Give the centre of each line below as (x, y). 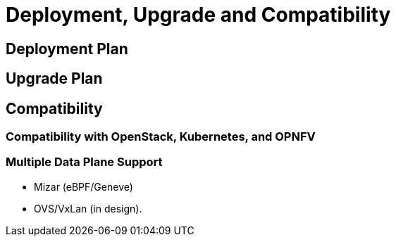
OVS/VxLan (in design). (88, 208)
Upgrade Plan (54, 79)
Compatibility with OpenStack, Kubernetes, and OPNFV (161, 137)
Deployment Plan (67, 49)
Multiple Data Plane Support (84, 162)
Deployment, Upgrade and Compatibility (198, 15)
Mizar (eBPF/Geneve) (83, 186)
